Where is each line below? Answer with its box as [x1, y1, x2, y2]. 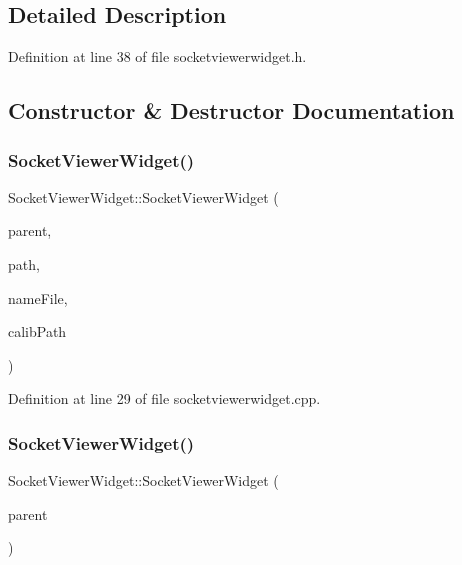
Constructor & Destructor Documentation [8, 95, 455, 126]
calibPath [8, 321, 67, 342]
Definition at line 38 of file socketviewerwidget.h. [8, 46, 307, 67]
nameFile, [8, 287, 68, 308]
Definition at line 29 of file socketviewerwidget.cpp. [8, 388, 321, 409]
